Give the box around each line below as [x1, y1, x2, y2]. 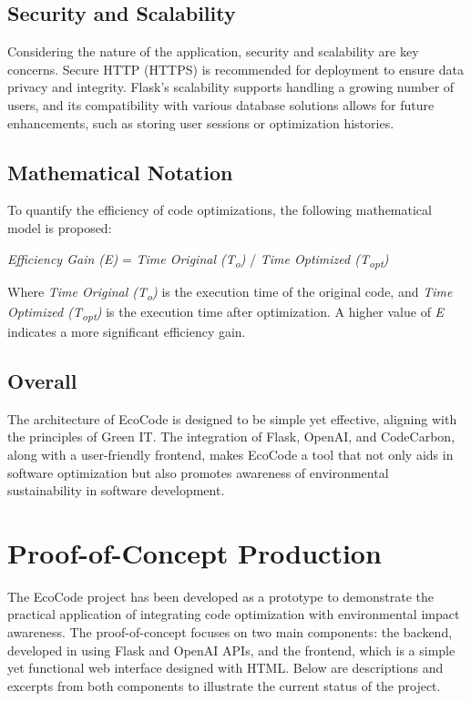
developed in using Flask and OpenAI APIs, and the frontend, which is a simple [7, 640, 456, 659]
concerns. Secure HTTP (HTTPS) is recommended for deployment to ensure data [7, 59, 464, 78]
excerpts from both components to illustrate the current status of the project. [7, 676, 441, 695]
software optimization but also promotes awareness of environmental [7, 462, 389, 482]
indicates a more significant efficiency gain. [7, 321, 246, 340]
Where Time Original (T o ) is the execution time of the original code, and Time [7, 281, 453, 303]
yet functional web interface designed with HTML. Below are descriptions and [7, 658, 444, 677]
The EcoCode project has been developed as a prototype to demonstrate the [7, 586, 434, 605]
